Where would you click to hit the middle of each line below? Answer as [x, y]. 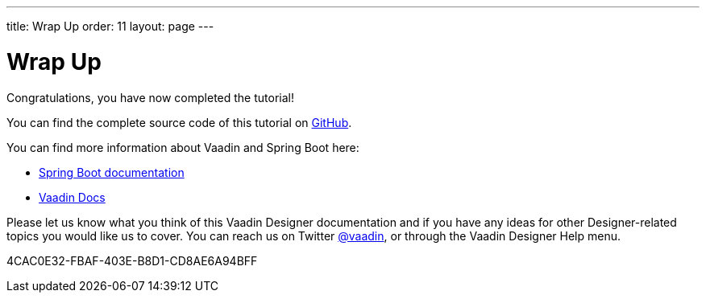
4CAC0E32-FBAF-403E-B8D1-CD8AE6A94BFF [132, 260]
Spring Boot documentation [112, 172]
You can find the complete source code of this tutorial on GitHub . [179, 122]
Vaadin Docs [72, 197]
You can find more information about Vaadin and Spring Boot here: [183, 147]
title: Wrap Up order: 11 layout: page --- [110, 26]
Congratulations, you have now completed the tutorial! [150, 97]
